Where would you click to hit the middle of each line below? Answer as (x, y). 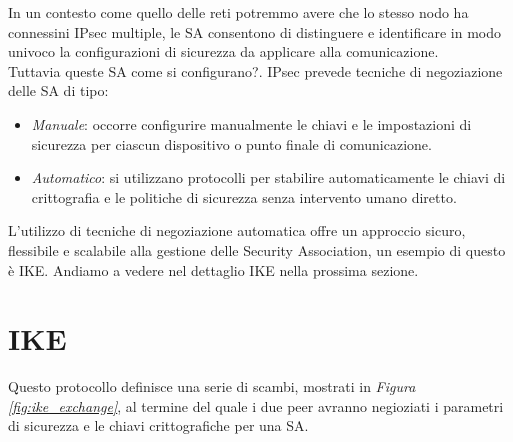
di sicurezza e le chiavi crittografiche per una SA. (158, 425)
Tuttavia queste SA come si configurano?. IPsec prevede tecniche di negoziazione (255, 70)
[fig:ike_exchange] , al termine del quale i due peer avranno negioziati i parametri (256, 405)
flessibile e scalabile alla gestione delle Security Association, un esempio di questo (257, 249)
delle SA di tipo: (58, 90)
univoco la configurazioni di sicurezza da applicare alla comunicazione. (223, 51)
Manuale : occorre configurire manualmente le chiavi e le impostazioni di (251, 123)
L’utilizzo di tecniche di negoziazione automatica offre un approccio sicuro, (237, 230)
